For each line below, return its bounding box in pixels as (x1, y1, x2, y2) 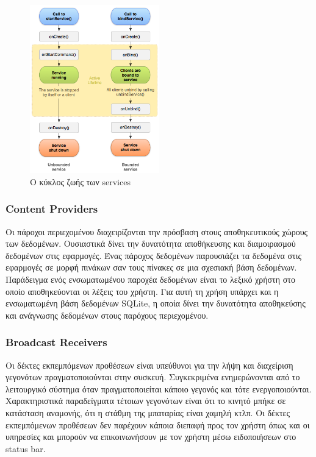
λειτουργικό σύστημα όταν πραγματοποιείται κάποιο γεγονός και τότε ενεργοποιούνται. (5, 382, 312, 395)
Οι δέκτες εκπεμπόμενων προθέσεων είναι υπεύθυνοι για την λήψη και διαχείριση (5, 358, 293, 371)
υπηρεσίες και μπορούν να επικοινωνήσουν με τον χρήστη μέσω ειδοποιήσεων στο (5, 430, 296, 443)
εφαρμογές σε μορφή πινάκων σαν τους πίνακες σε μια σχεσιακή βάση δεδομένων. (5, 261, 297, 274)
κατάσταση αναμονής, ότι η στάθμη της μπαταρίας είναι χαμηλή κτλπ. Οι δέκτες (5, 406, 290, 419)
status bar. (5, 442, 46, 455)
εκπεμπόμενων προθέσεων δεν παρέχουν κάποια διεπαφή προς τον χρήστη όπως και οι (5, 418, 310, 431)
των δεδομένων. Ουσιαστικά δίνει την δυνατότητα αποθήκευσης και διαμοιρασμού (5, 237, 296, 250)
